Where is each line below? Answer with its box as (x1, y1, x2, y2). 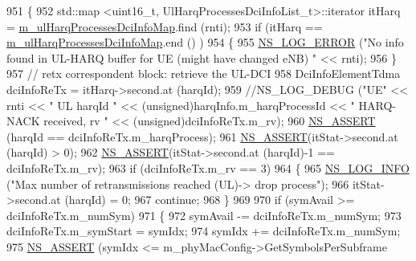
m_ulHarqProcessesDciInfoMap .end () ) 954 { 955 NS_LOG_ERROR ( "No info (6, 34, 404, 51)
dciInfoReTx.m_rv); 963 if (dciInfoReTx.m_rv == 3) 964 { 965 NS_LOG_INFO (6, 159, 410, 176)
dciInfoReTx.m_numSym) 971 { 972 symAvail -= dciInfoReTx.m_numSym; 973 (6, 206, 402, 223)
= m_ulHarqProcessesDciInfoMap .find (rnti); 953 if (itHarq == (6, 18, 323, 35)
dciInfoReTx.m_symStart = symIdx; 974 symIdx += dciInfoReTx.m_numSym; (6, 222, 401, 239)
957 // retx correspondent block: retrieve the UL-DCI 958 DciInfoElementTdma (6, 65, 401, 82)
